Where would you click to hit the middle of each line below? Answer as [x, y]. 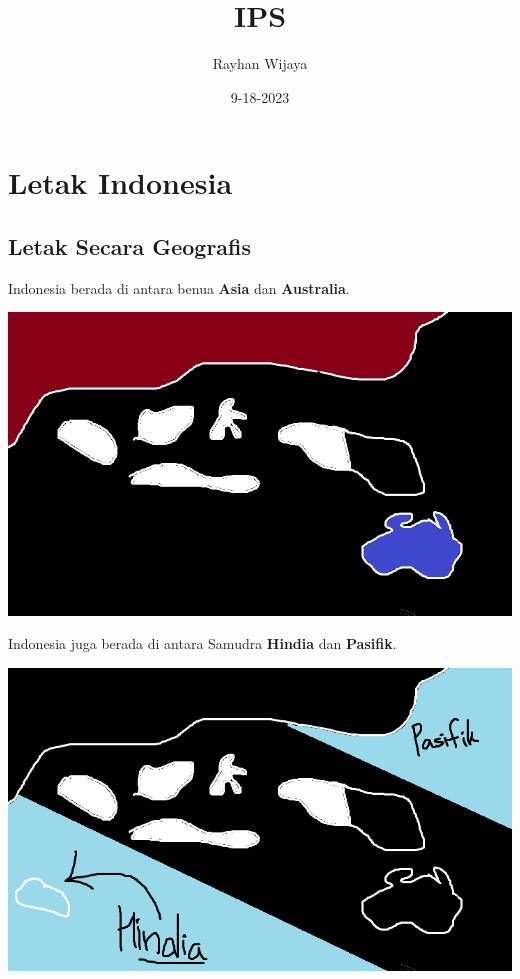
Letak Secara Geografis [130, 245]
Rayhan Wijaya [260, 63]
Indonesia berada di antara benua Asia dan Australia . [179, 287]
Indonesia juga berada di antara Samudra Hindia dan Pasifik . [202, 643]
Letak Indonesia [120, 182]
